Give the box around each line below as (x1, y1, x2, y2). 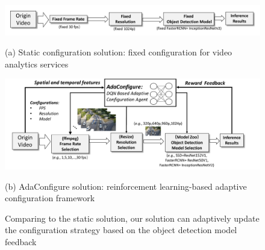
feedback (5, 235, 37, 248)
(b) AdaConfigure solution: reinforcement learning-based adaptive (5, 180, 247, 192)
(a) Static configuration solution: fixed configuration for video (5, 46, 232, 58)
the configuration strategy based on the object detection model (5, 223, 237, 236)
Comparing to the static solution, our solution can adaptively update (5, 211, 260, 224)
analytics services (5, 57, 69, 70)
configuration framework (5, 192, 95, 204)
